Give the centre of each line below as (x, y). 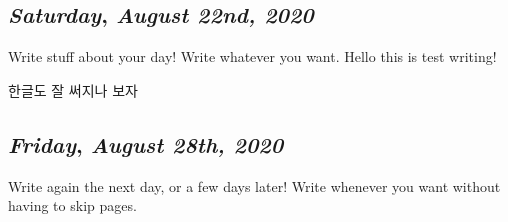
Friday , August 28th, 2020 (146, 143)
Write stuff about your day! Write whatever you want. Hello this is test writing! (252, 56)
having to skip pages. (72, 205)
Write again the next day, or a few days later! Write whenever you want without (254, 185)
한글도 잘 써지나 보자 (73, 89)
